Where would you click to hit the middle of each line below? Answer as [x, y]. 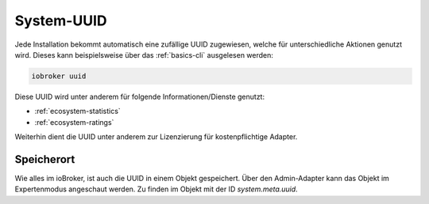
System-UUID [61, 21]
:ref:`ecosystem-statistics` [77, 111]
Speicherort [45, 159]
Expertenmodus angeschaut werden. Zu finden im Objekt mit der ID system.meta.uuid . [156, 189]
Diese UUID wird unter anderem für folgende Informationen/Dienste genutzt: [140, 96]
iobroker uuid [59, 76]
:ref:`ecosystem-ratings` [74, 122]
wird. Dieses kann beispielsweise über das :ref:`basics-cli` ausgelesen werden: [144, 55]
